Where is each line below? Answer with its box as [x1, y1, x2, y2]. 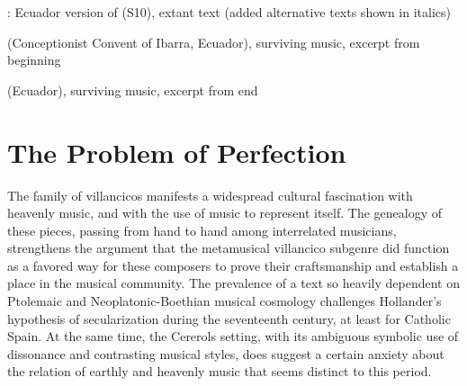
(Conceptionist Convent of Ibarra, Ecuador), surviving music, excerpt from [7, 32, 420, 51]
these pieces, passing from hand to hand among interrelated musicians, [7, 220, 397, 239]
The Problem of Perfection [7, 133, 346, 170]
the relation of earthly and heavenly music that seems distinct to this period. [7, 362, 432, 381]
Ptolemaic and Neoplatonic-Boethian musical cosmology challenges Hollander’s [7, 292, 442, 310]
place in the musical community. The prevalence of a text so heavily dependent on [7, 274, 460, 292]
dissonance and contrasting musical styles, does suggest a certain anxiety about [7, 344, 445, 363]
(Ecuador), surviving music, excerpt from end [7, 80, 258, 99]
